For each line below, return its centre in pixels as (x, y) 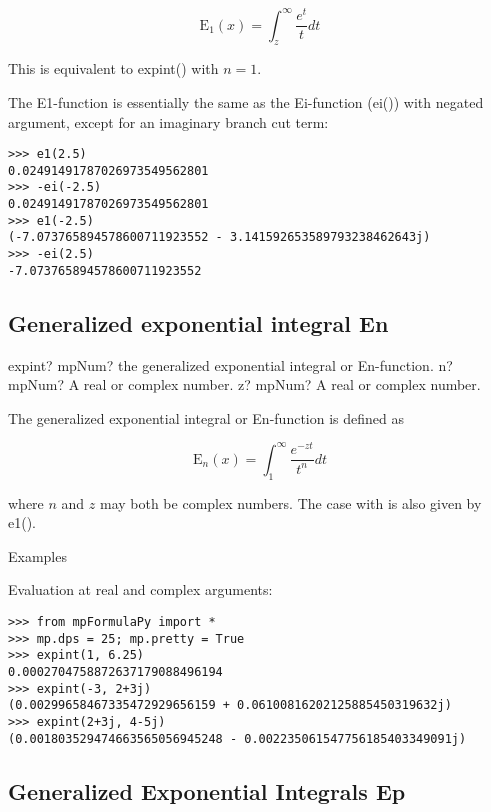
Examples (37, 555)
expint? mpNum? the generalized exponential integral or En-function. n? (230, 364)
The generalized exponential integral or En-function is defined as (206, 417)
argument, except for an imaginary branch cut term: (168, 121)
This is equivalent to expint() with (113, 68)
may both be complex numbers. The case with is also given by (290, 502)
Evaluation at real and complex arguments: (140, 589)
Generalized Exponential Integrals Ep (207, 790)
